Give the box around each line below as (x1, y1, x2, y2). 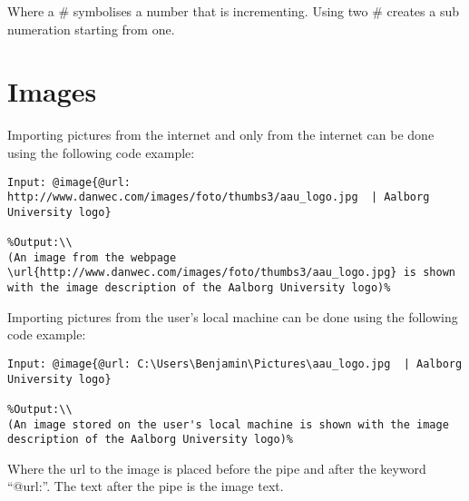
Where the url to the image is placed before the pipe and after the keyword (7, 458, 426, 477)
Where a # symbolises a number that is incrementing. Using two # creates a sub (7, 2, 460, 20)
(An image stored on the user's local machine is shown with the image (7, 417, 449, 431)
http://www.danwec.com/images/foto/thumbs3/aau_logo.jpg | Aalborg (7, 191, 430, 204)
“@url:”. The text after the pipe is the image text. (7, 476, 284, 496)
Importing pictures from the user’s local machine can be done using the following (7, 307, 458, 326)
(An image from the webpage (7, 250, 177, 264)
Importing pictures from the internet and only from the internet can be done (7, 125, 435, 144)
